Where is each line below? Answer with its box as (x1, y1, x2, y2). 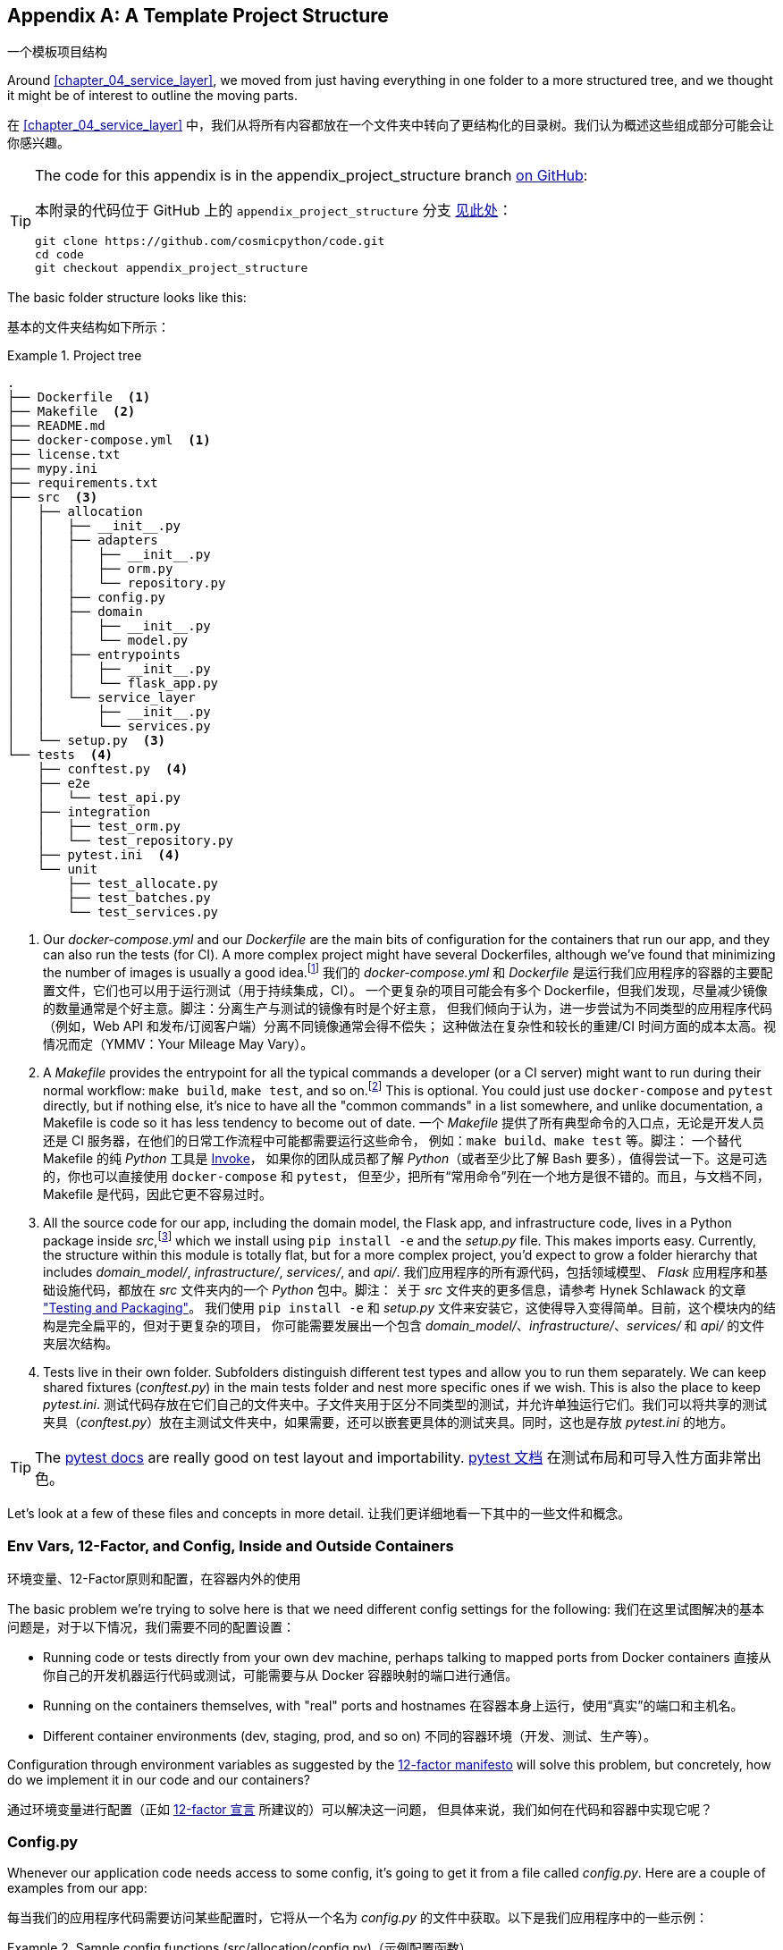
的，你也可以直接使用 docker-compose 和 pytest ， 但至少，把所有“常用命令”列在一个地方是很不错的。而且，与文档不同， (43, 1168, 770, 1184)
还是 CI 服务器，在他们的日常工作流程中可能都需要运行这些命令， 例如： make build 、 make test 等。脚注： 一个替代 (43, 1132, 742, 1148)
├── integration (37, 805, 151, 820)
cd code (35, 248, 84, 262)
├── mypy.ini (7, 461, 98, 477)
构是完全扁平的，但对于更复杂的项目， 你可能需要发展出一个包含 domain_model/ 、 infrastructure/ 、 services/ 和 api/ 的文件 (43, 1318, 765, 1334)
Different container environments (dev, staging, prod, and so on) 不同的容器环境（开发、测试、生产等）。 (43, 1728, 656, 1744)
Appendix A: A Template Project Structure (7, 4, 389, 27)
